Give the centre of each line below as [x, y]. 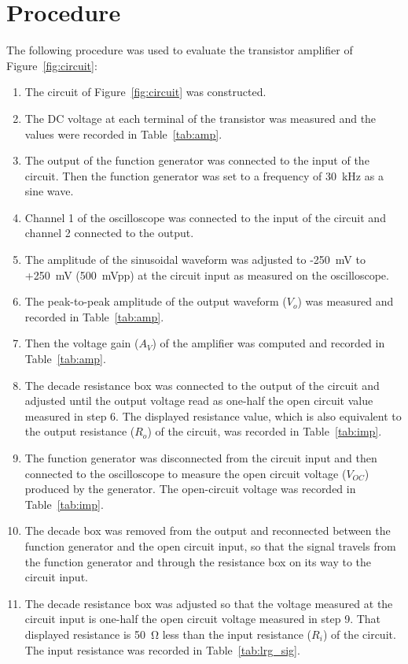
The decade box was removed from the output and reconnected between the [208, 530]
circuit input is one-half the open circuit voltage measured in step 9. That [203, 619]
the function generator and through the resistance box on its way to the [198, 561]
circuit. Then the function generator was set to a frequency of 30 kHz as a [204, 175]
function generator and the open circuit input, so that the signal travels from [210, 545]
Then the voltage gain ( [82, 343]
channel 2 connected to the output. [109, 233]
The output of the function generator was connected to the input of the [197, 160]
